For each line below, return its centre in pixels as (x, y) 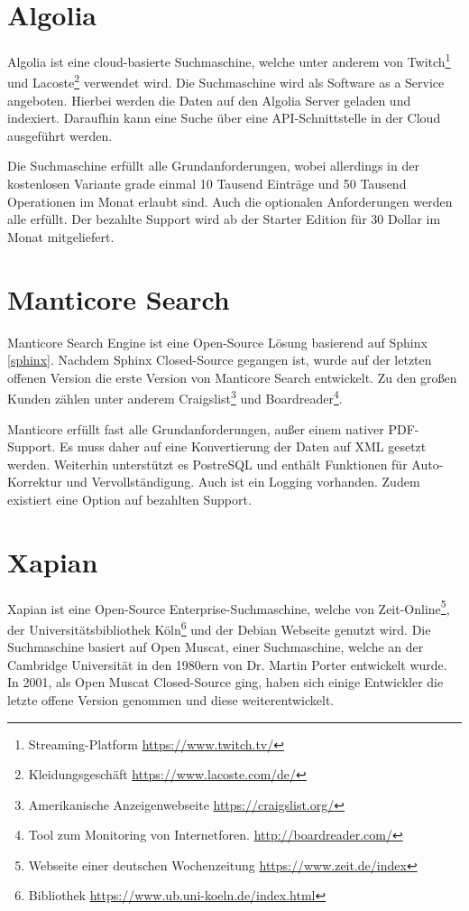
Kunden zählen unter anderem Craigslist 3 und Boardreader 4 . (175, 397)
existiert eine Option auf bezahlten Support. (129, 499)
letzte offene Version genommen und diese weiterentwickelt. (171, 699)
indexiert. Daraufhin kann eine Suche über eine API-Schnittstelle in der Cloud (224, 118)
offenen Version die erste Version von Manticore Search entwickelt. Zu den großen (232, 377)
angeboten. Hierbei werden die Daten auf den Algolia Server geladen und (209, 100)
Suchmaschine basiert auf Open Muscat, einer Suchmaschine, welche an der (216, 647)
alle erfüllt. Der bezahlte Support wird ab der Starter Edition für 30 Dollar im (224, 219)
